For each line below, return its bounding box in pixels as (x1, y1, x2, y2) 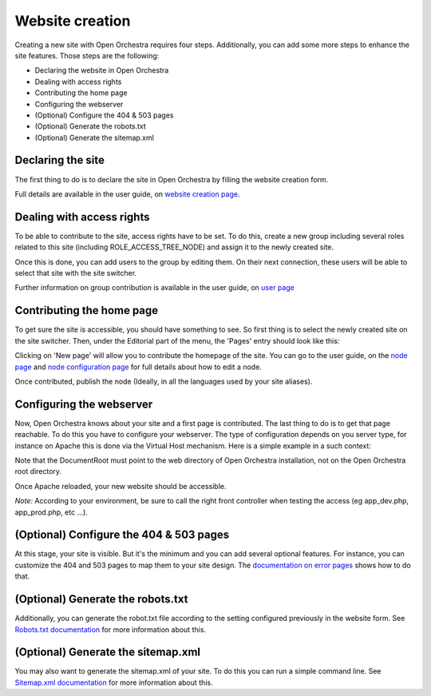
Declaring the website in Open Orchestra (34, 66, 169, 75)
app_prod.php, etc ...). (14, 507, 88, 517)
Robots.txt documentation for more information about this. (14, 624, 207, 634)
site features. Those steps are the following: (14, 50, 160, 60)
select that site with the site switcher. (14, 268, 137, 278)
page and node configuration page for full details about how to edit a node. (14, 362, 263, 372)
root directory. (14, 467, 62, 476)
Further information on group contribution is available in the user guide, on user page (14, 283, 295, 292)
